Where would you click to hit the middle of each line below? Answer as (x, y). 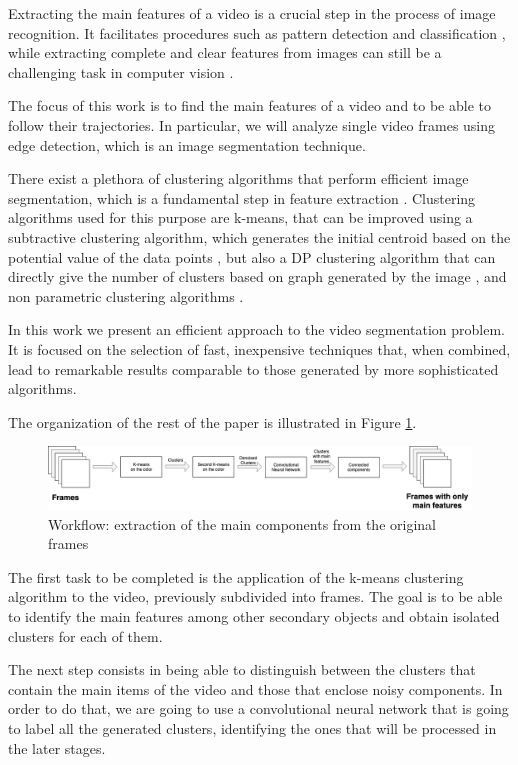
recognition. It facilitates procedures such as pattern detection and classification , (257, 32)
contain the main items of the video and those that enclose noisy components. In (255, 688)
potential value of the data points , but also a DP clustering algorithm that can (252, 256)
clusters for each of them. (85, 635)
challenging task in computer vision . (121, 71)
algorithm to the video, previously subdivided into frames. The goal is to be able (255, 596)
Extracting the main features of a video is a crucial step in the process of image (252, 13)
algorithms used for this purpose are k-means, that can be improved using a (240, 217)
